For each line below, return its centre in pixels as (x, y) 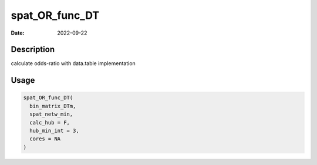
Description (33, 50)
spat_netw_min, (51, 114)
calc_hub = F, (50, 122)
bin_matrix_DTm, (53, 106)
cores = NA (45, 139)
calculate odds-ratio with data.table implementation (73, 63)
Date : (18, 33)
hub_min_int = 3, (54, 131)
